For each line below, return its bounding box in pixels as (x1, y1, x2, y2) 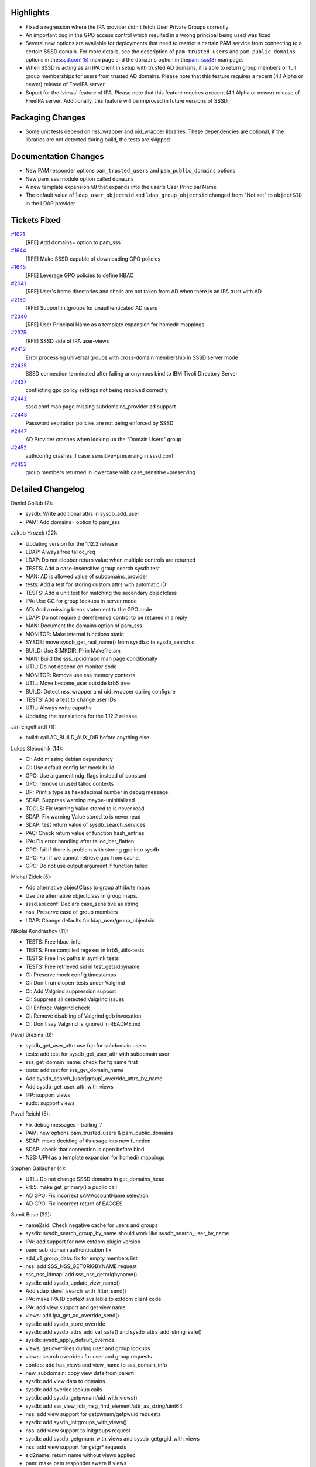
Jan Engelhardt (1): (11, 724, 57, 731)
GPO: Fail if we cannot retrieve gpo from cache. (25, 854, 140, 861)
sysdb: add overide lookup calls (25, 1385, 102, 1393)
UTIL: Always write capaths (25, 704, 92, 711)
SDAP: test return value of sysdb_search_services (25, 822, 146, 829)
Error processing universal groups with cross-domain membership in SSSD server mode (25, 354, 238, 361)
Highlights (11, 8, 50, 18)
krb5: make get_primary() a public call (25, 1184, 117, 1191)
